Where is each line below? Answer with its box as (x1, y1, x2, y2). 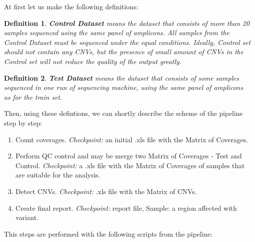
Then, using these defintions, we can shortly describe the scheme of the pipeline (4, 108, 243, 118)
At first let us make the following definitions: (4, 1, 139, 11)
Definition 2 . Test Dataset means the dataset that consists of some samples (4, 72, 239, 83)
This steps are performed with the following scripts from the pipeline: (4, 228, 213, 239)
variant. (15, 212, 39, 222)
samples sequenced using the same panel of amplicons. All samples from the (4, 27, 230, 38)
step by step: (4, 117, 42, 128)
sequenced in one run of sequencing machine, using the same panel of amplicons (4, 82, 243, 92)
